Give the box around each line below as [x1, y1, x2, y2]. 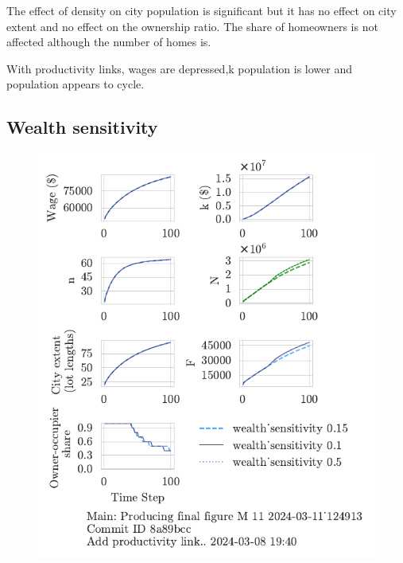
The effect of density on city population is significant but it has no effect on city [6, 2, 397, 18]
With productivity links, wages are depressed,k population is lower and [6, 60, 352, 76]
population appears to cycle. [6, 76, 145, 92]
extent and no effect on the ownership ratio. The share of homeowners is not [6, 18, 378, 34]
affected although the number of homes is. [6, 33, 211, 50]
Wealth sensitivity [6, 115, 158, 139]
